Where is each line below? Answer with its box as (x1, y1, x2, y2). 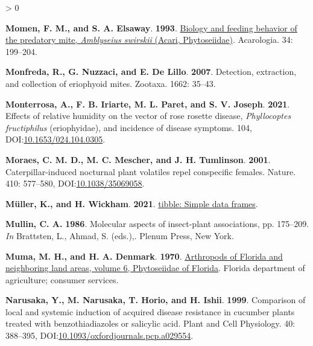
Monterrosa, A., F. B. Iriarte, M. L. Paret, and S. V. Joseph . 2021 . (5, 97, 290, 110)
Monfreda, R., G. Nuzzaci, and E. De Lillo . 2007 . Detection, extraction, (5, 65, 297, 78)
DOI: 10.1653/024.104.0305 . (5, 133, 106, 146)
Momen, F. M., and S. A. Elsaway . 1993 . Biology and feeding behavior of (5, 21, 297, 34)
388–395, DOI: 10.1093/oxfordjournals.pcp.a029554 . (5, 329, 194, 342)
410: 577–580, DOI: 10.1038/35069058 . (5, 177, 145, 190)
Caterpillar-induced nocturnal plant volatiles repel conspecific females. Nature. (5, 165, 296, 178)
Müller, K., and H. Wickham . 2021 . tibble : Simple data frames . (5, 197, 258, 210)
